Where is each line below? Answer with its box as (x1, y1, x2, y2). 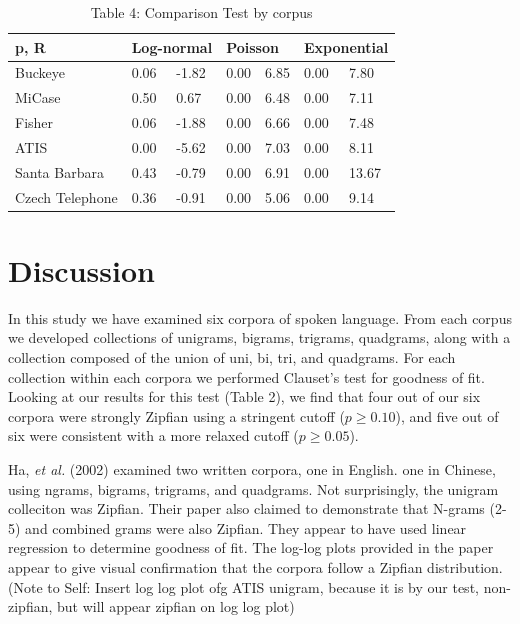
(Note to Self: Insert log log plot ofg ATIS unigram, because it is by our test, (8, 576, 479, 597)
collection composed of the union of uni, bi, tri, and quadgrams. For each (8, 347, 456, 368)
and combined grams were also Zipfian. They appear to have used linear (25, 517, 467, 538)
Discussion (8, 249, 155, 290)
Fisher (15, 112, 54, 133)
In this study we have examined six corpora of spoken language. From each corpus (8, 307, 512, 328)
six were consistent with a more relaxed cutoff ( (8, 425, 299, 446)
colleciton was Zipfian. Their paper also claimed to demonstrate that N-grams (8, 498, 485, 519)
